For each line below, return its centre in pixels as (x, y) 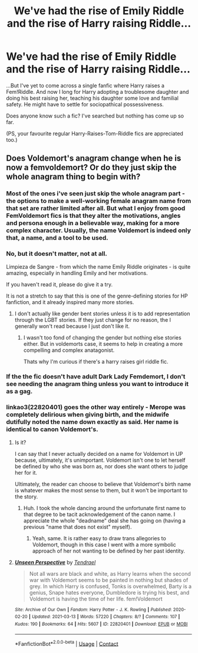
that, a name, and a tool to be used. (57, 238)
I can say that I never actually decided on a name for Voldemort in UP (99, 453)
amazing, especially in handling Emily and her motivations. (77, 273)
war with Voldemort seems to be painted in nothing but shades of (109, 580)
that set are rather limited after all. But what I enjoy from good (96, 208)
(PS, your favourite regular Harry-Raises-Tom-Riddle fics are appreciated (95, 133)
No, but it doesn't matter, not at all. (57, 254)
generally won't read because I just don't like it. (72, 326)
